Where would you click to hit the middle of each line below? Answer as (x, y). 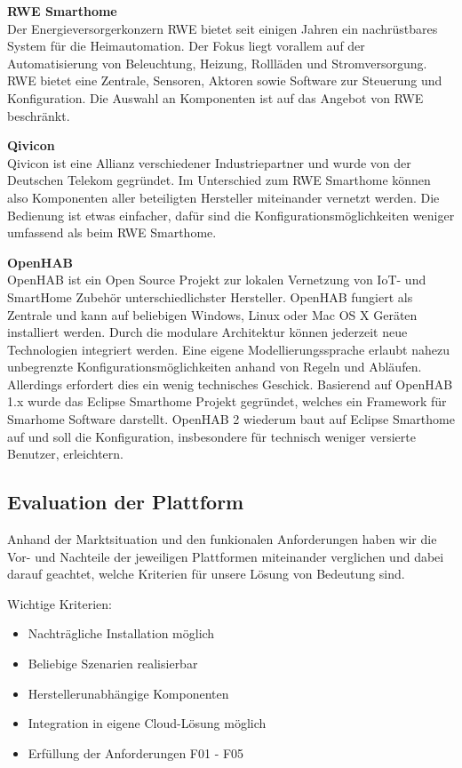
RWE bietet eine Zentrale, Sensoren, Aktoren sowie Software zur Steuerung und (225, 80)
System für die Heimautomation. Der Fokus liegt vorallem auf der (186, 46)
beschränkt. (39, 115)
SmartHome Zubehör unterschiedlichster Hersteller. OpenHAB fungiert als (210, 296)
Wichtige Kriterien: (60, 603)
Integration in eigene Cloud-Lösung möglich (147, 723)
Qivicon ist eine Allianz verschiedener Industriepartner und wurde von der (209, 162)
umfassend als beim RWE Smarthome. (112, 232)
